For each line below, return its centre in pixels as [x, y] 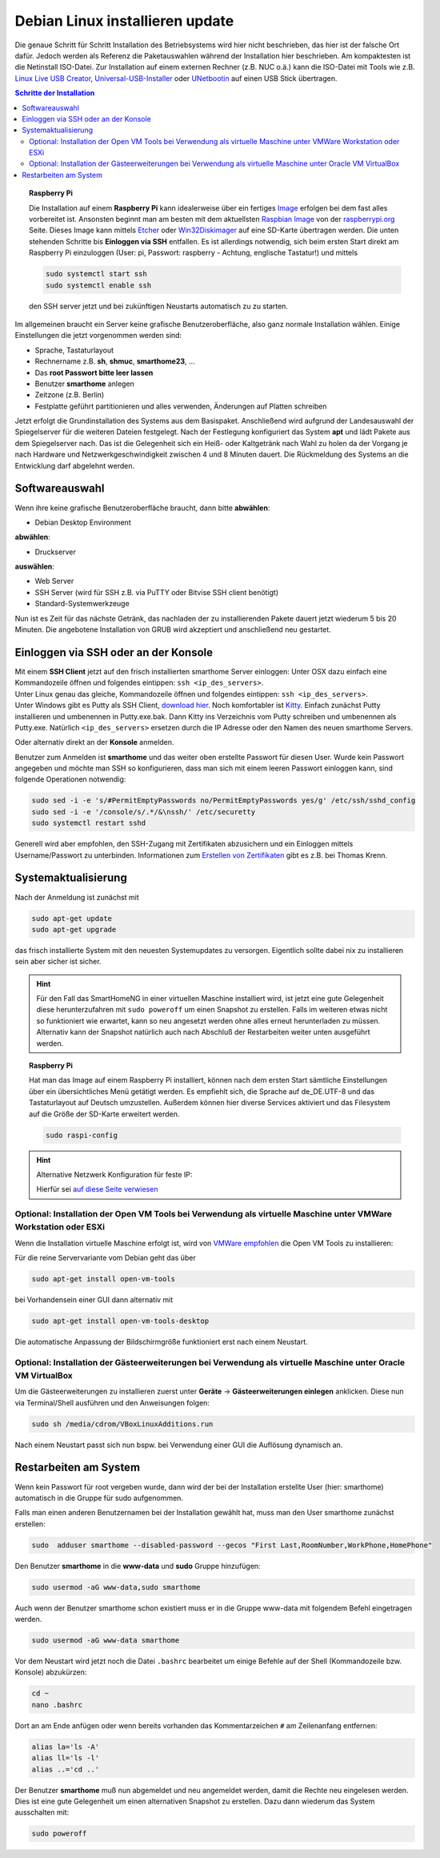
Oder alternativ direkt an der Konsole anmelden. [94, 742]
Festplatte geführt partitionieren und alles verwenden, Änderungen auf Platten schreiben [181, 406]
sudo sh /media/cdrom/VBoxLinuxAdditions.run [122, 1424]
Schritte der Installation [55, 93]
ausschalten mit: [42, 1812]
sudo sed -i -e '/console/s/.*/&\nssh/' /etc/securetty [144, 812]
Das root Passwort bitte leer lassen [94, 372]
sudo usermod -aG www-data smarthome [106, 1641]
